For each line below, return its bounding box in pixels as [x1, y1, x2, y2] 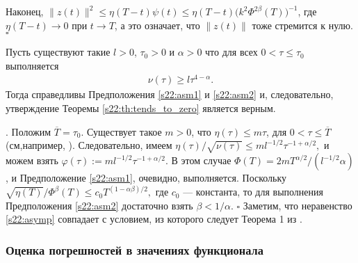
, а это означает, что [114, 17, 200, 32]
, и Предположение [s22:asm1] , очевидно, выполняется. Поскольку [6, 170, 287, 185]
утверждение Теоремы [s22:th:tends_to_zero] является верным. [6, 101, 276, 115]
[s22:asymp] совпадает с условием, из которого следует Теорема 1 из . [6, 212, 302, 226]
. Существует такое [81, 124, 162, 138]
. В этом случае [165, 153, 231, 168]
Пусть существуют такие [6, 45, 111, 59]
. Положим [6, 124, 51, 138]
